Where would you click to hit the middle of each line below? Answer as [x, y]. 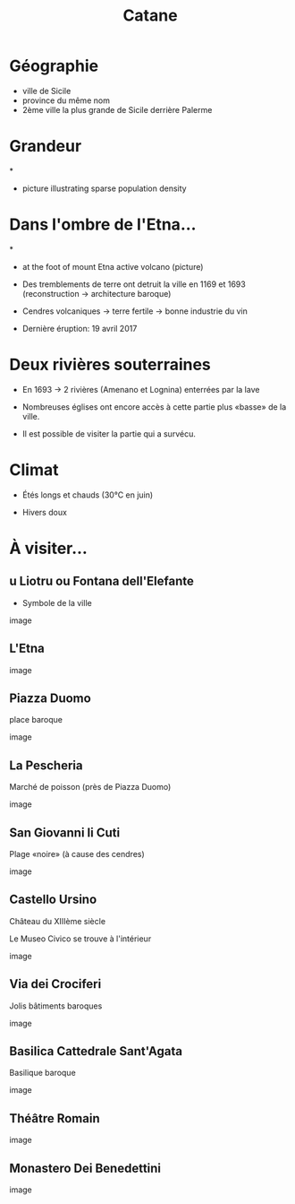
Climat [34, 469]
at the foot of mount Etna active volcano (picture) [113, 266]
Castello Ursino [53, 900]
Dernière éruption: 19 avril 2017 [80, 328]
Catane [150, 16]
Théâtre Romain [55, 1118]
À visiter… [48, 548]
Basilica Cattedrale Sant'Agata [96, 1051]
